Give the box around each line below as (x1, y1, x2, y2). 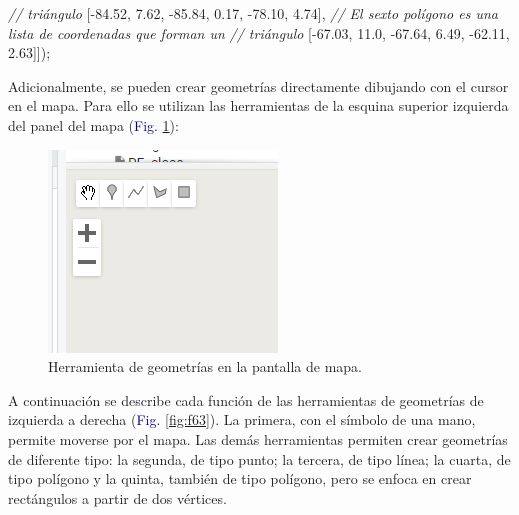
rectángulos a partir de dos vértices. (8, 487, 227, 508)
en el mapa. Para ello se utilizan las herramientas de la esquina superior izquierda (8, 95, 509, 116)
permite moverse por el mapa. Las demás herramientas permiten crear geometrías (8, 428, 508, 449)
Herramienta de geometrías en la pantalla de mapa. (48, 356, 363, 377)
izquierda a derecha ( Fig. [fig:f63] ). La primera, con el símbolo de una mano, (8, 409, 476, 430)
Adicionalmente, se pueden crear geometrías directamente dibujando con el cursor (8, 75, 509, 96)
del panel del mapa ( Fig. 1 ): (8, 114, 179, 135)
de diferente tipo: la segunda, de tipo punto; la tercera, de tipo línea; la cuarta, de (8, 448, 511, 469)
